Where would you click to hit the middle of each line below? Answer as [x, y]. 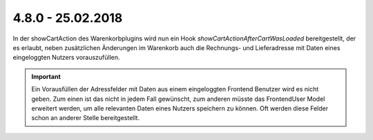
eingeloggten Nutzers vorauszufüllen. [66, 58]
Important [46, 76]
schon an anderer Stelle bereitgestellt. [86, 118]
